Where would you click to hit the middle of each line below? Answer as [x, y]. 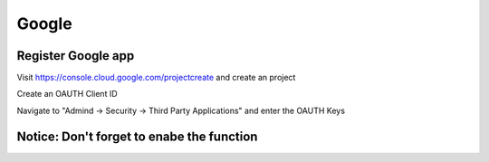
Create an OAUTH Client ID [67, 94]
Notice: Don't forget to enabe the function [137, 136]
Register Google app [76, 56]
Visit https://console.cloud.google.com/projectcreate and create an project [156, 78]
